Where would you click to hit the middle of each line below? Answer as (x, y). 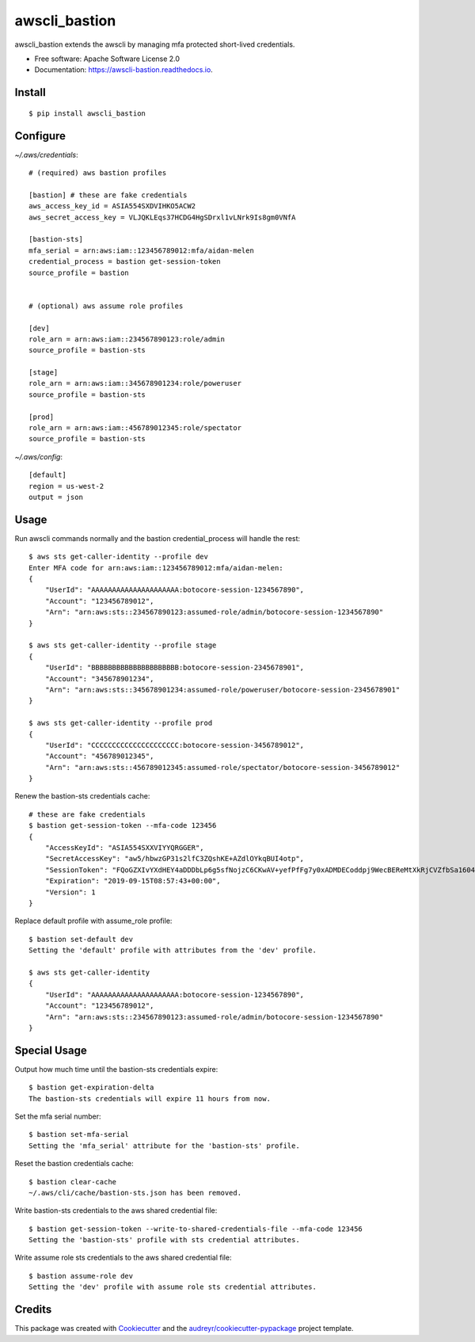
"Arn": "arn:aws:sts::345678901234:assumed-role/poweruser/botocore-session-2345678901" (222, 690)
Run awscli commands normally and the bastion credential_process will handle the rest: (158, 538)
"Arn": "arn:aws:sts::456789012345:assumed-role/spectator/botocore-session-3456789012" (222, 767)
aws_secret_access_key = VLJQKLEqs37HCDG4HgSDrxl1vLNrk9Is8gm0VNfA (162, 217)
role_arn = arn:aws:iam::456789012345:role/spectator (135, 428)
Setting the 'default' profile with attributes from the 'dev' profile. (173, 950)
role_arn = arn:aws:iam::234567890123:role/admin (127, 339)
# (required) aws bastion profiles (98, 173)
